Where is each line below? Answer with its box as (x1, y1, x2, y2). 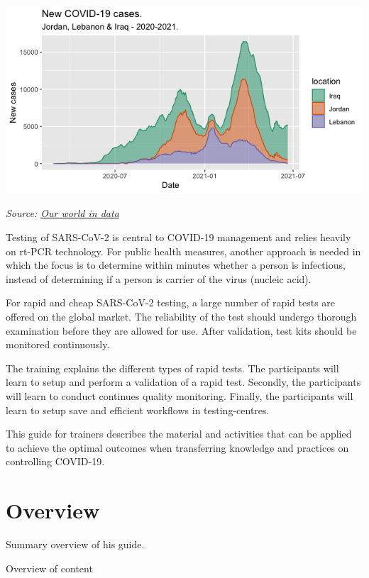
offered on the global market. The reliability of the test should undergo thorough (6, 309, 357, 323)
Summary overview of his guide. (6, 537, 145, 552)
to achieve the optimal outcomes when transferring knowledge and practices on (6, 440, 349, 455)
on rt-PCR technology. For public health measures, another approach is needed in (6, 243, 361, 258)
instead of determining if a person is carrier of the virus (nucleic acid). (6, 271, 312, 286)
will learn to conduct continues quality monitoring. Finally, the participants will (6, 388, 353, 403)
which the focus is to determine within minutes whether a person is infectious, (6, 257, 346, 272)
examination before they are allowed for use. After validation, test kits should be (6, 323, 357, 338)
